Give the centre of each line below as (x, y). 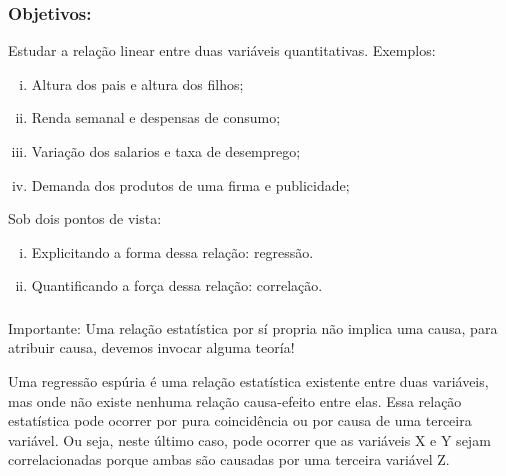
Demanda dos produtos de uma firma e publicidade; (190, 184)
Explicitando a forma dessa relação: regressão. (172, 251)
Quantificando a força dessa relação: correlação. (177, 285)
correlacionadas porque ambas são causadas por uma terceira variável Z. (229, 459)
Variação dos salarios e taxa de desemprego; (166, 151)
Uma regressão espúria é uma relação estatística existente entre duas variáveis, (248, 381)
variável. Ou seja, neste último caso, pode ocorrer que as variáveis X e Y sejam (249, 439)
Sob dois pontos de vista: (85, 218)
